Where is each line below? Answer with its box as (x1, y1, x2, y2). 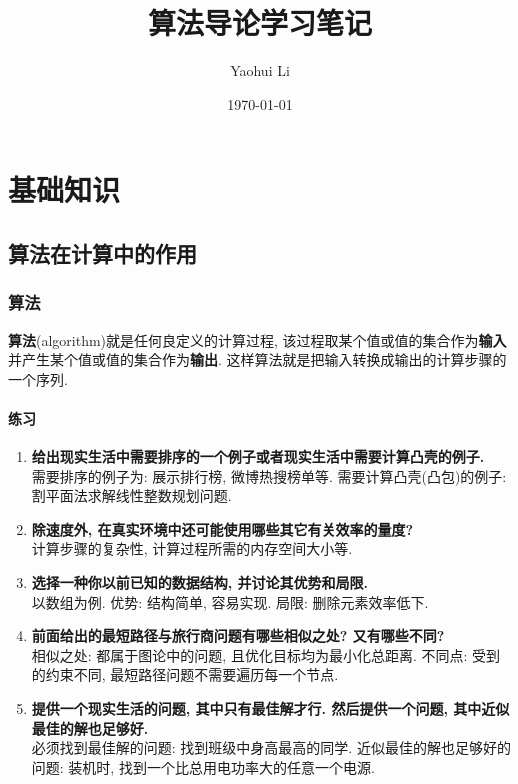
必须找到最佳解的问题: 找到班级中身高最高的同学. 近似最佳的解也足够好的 (31, 737, 511, 758)
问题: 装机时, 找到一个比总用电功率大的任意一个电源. (31, 756, 375, 777)
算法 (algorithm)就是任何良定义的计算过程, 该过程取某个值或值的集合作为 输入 (8, 329, 507, 350)
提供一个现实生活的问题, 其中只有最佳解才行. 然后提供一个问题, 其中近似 (31, 698, 510, 719)
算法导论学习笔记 (147, 2, 372, 43)
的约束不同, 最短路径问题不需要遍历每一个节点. (31, 664, 339, 685)
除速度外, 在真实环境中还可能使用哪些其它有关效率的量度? (31, 518, 414, 539)
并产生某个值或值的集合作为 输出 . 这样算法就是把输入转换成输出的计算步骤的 (8, 349, 507, 370)
